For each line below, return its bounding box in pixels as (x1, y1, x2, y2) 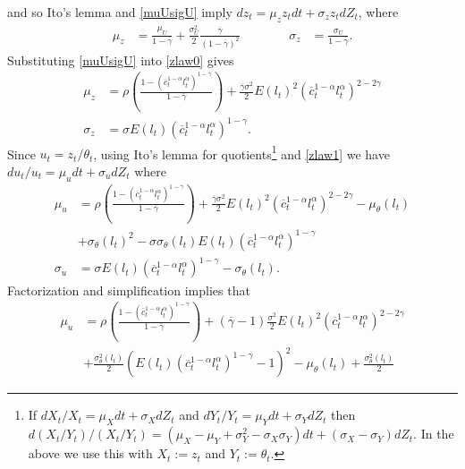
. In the (413, 424, 454, 443)
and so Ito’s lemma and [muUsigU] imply (7, 3, 232, 21)
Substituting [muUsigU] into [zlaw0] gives (7, 50, 234, 69)
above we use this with (28, 444, 153, 463)
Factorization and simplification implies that (7, 280, 250, 299)
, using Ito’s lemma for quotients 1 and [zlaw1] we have (93, 141, 390, 163)
